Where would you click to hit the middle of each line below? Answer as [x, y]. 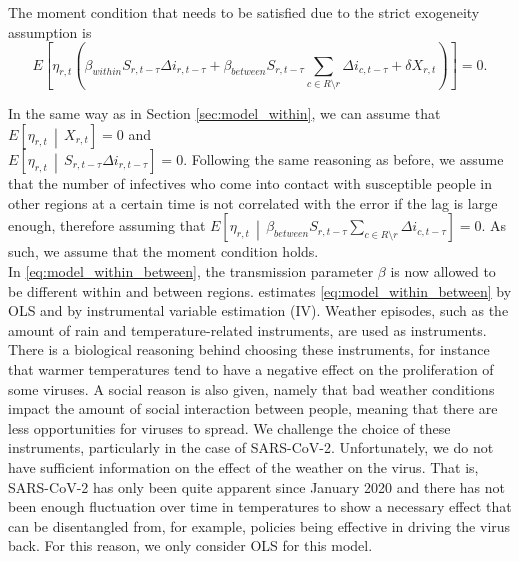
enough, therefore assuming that [107, 225]
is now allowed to [443, 271]
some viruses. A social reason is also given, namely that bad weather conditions [251, 388]
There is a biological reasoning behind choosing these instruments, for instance [249, 349]
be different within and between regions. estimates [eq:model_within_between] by [260, 290]
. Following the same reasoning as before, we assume [343, 158]
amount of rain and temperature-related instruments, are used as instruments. [247, 329]
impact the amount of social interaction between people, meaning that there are [253, 408]
